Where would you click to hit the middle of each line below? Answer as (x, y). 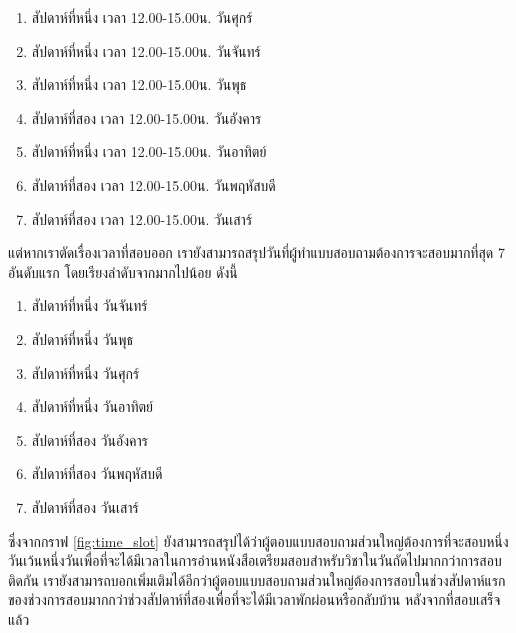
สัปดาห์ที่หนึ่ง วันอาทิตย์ (92, 406)
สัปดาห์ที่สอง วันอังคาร (89, 439)
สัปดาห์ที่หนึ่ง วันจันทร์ (89, 305)
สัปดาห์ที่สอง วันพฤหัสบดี (97, 473)
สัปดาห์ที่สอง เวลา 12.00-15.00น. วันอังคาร (146, 117)
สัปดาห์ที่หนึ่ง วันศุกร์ (85, 372)
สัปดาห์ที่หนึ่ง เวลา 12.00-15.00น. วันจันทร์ (146, 50)
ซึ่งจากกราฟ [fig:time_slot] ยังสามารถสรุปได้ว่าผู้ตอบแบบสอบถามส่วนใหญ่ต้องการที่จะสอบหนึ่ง (258, 540)
